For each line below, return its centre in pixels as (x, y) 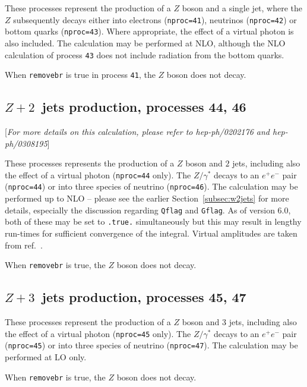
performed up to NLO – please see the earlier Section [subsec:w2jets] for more (147, 198)
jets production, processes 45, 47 (144, 297)
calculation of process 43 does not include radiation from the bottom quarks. (145, 54)
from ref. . (24, 245)
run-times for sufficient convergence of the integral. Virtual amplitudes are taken (151, 233)
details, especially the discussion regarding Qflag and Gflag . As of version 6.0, (148, 210)
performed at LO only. (46, 356)
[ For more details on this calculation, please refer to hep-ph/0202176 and (137, 132)
